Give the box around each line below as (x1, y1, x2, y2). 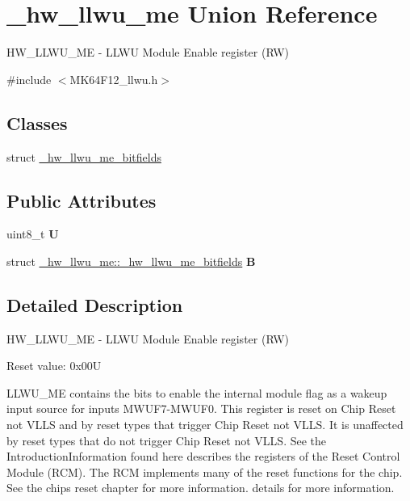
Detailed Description (6, 292, 183, 317)
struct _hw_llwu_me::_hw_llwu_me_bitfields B (6, 252, 256, 269)
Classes (6, 110, 68, 135)
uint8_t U (6, 225, 59, 242)
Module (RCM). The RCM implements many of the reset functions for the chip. (6, 463, 403, 480)
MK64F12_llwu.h (69, 70, 158, 87)
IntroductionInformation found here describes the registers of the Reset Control (6, 448, 400, 465)
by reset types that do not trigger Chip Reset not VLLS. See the (6, 432, 327, 448)
